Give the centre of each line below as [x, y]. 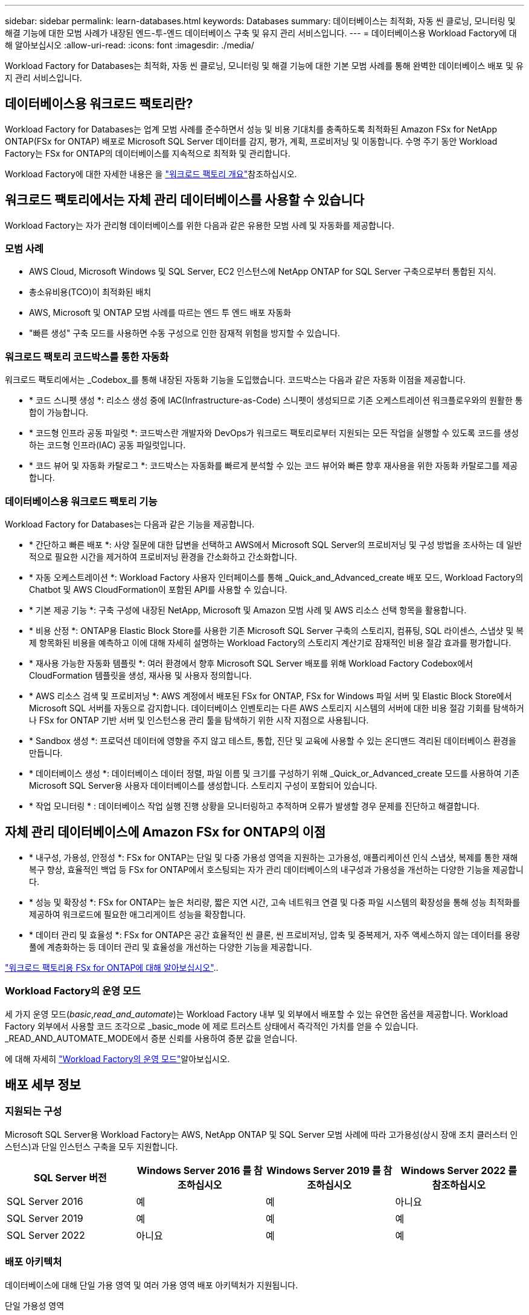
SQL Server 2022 [46, 1235]
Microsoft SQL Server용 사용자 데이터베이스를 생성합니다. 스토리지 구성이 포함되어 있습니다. [203, 785]
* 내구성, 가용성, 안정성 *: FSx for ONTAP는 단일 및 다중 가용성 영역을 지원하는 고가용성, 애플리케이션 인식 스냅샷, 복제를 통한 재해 [274, 857]
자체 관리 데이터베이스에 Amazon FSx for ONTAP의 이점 [165, 832]
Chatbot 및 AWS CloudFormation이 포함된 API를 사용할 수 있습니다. [158, 589]
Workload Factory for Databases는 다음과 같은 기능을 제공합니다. [130, 524]
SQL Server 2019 [45, 1218]
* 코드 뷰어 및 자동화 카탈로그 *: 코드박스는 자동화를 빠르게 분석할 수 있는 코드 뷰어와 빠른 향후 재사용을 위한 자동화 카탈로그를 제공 [274, 466]
